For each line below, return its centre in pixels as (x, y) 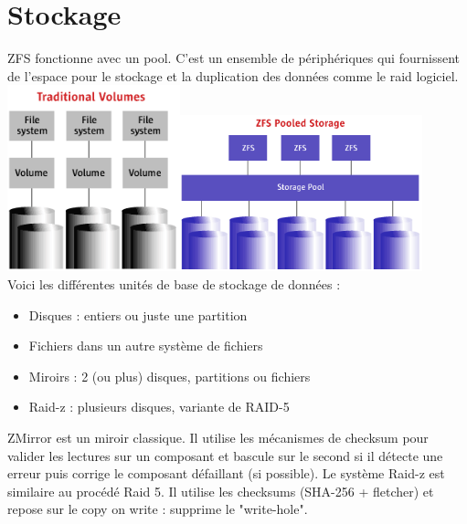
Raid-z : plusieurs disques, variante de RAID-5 (159, 407)
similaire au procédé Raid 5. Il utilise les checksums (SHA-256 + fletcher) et (221, 491)
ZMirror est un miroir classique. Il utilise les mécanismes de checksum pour (218, 437)
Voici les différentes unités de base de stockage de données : (174, 283)
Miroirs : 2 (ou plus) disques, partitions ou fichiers (170, 376)
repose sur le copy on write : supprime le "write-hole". (158, 509)
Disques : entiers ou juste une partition (138, 314)
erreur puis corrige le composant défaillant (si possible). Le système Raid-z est (226, 473)
